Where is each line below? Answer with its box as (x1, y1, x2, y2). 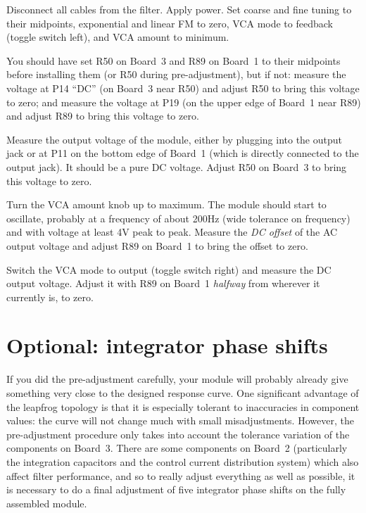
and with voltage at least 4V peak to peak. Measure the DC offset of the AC (6, 224, 338, 239)
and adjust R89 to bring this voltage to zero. (6, 108, 199, 123)
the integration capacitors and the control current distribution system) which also (6, 454, 359, 469)
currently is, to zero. (6, 289, 94, 304)
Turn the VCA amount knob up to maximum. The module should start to (6, 197, 327, 212)
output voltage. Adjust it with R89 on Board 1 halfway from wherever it (6, 276, 320, 291)
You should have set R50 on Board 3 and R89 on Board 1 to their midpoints (6, 53, 341, 68)
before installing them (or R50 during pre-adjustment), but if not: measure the (6, 67, 346, 82)
